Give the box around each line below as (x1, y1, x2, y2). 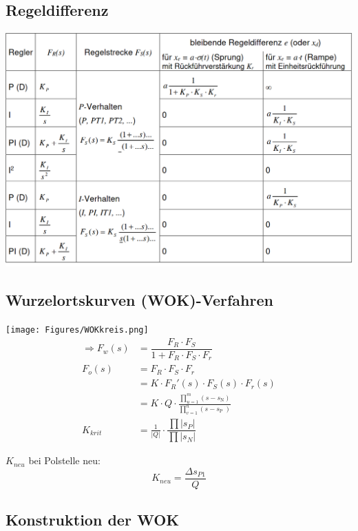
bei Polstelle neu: (28, 453, 101, 468)
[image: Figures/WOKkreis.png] (6, 325, 149, 335)
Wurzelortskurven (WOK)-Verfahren (6, 289, 273, 311)
